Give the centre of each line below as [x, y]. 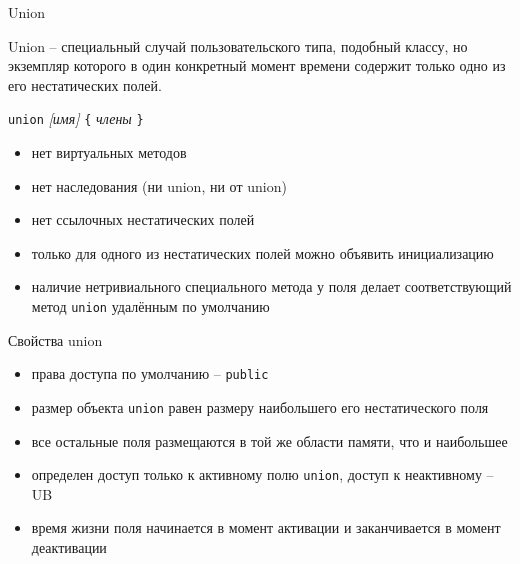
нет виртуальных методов [109, 152]
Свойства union [55, 339]
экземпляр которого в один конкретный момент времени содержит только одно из [257, 65]
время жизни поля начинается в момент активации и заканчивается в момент [266, 527]
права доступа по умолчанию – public [150, 373]
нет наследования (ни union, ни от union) [159, 185]
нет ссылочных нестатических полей [143, 219]
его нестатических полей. [85, 84]
